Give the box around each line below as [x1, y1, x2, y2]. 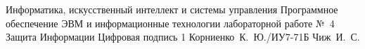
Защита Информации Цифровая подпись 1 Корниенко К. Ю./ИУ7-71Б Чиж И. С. [6, 29, 360, 44]
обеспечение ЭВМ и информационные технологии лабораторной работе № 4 [6, 15, 335, 30]
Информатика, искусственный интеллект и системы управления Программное [6, 2, 338, 16]
